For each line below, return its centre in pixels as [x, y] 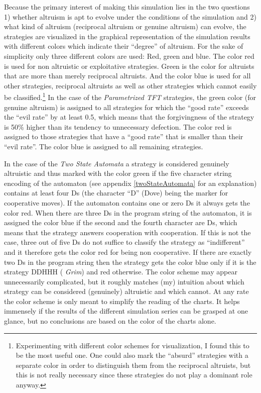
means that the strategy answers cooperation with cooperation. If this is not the [127, 232]
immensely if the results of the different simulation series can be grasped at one [126, 311]
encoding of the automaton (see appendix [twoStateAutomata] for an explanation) [130, 183]
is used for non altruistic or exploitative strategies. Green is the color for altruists [129, 66]
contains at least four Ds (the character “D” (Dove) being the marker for [116, 193]
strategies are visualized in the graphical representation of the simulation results [127, 36]
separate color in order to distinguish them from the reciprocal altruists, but [133, 365]
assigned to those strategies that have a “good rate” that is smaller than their [124, 136]
